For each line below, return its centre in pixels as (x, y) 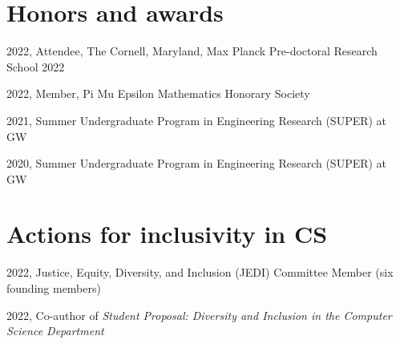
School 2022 (36, 66)
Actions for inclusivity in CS (167, 234)
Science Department (55, 331)
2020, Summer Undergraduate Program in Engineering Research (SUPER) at (197, 163)
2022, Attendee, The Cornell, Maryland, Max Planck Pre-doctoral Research (192, 51)
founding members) (54, 288)
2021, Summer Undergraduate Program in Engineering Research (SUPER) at (197, 120)
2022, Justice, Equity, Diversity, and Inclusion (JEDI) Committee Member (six (200, 272)
